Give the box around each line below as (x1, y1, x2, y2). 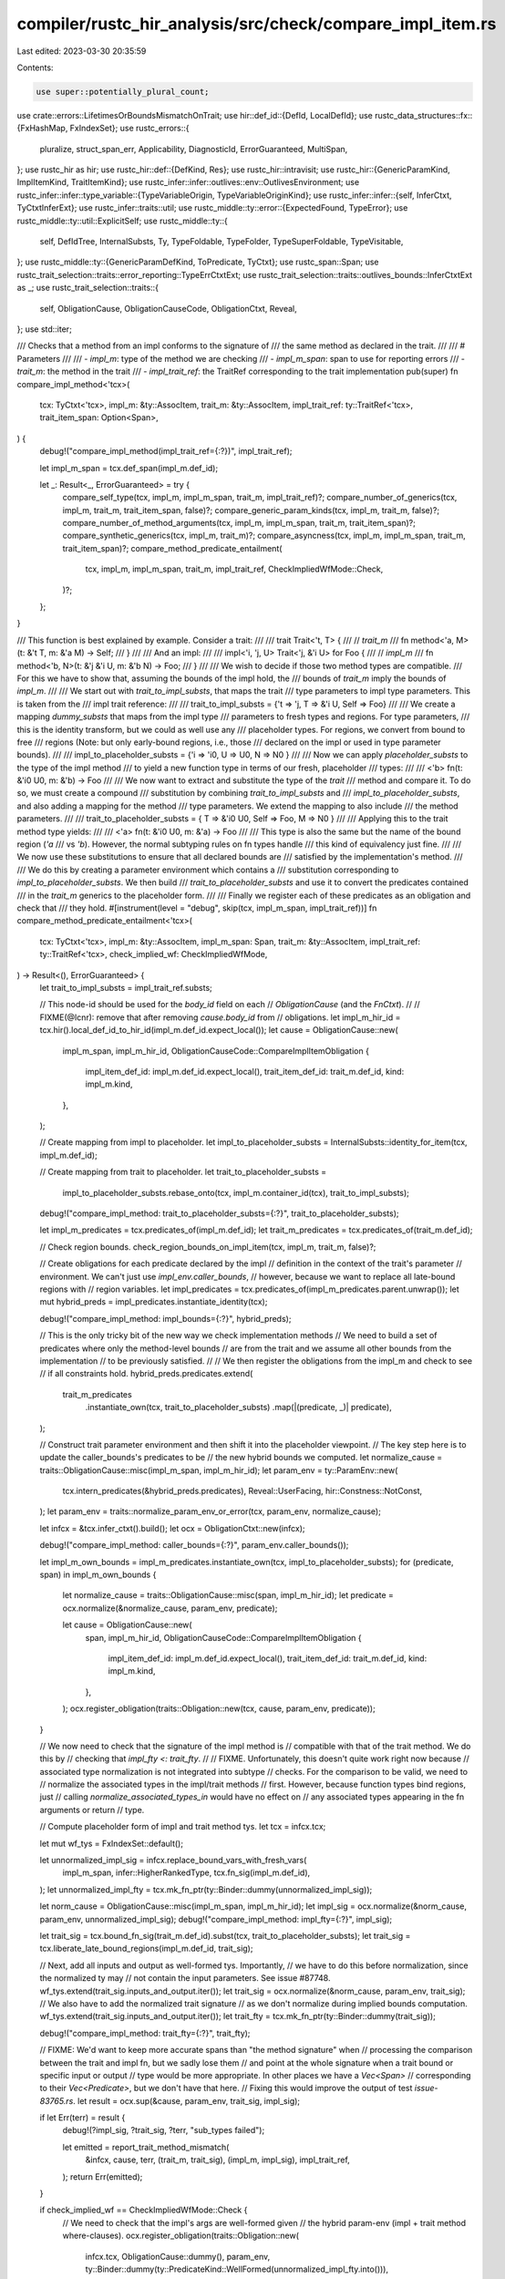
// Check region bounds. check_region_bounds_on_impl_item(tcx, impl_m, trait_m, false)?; (39, 1241, 376, 1253)
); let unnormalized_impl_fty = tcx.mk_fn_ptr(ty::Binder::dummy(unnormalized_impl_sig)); (39, 1883, 373, 1895)
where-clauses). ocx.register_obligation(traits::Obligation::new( (62, 2230, 300, 2242)
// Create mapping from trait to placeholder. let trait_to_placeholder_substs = (39, 1167, 327, 1178)
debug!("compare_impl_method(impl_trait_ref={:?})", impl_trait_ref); (39, 446, 293, 457)
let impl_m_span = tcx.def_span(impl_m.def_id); (39, 462, 219, 473)
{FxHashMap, (16, 123, 68, 134)
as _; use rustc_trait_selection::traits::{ (16, 283, 160, 294)
